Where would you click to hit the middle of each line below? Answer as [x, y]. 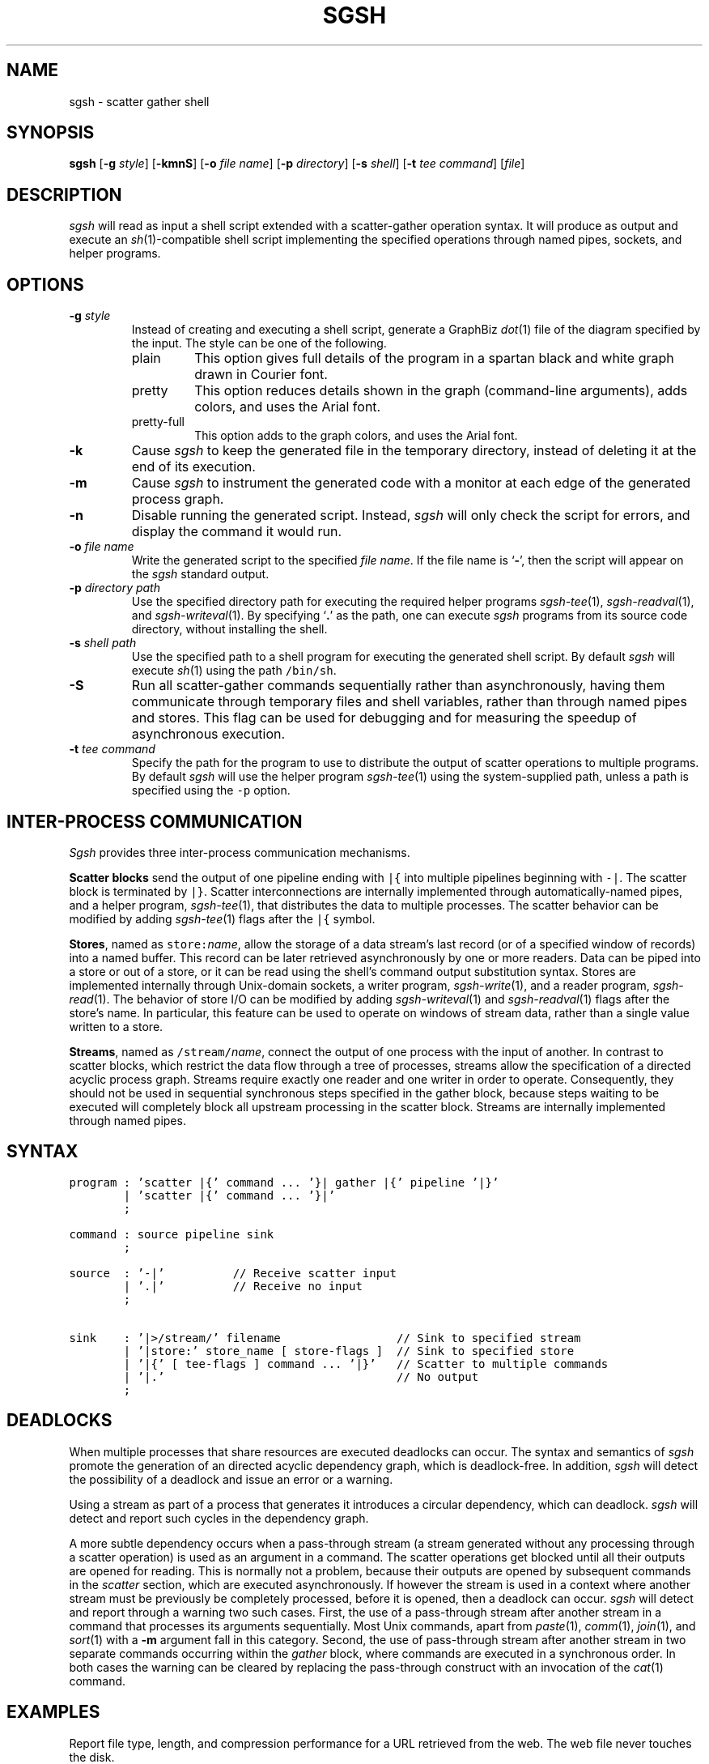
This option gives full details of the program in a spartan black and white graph [434, 358]
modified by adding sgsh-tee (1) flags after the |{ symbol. [222, 918]
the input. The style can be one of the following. [259, 343]
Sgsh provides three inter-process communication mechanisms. [240, 852]
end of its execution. [193, 467]
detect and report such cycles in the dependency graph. [219, 1518]
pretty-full [158, 422]
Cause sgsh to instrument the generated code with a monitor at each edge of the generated [411, 483]
